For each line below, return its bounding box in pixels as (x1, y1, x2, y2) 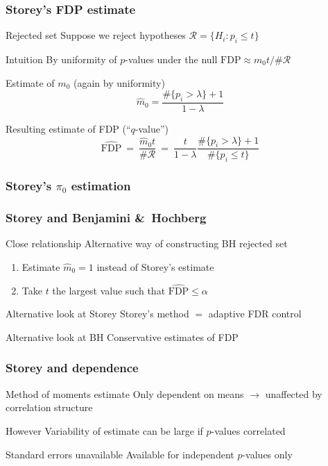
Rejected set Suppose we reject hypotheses (6, 28, 186, 42)
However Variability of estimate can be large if (6, 423, 203, 438)
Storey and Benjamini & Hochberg (6, 209, 207, 226)
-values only (242, 447, 293, 461)
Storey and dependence (6, 359, 139, 376)
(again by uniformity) (73, 75, 165, 90)
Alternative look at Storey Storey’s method (6, 306, 189, 321)
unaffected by (265, 386, 322, 401)
